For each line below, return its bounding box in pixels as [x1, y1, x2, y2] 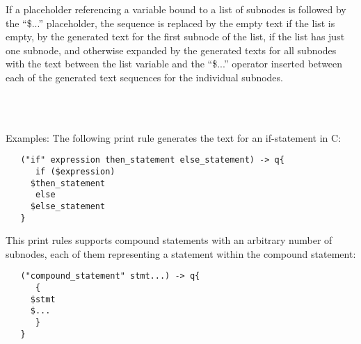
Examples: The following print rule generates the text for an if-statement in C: [6, 130, 342, 145]
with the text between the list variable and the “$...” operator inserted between [6, 56, 343, 71]
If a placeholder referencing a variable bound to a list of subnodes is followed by [6, 2, 346, 16]
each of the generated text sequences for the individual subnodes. [6, 69, 283, 84]
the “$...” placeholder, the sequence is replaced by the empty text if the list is [6, 15, 335, 30]
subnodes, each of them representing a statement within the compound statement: [6, 246, 356, 261]
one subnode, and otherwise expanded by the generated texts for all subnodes [6, 42, 337, 57]
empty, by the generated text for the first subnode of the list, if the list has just [6, 29, 345, 44]
